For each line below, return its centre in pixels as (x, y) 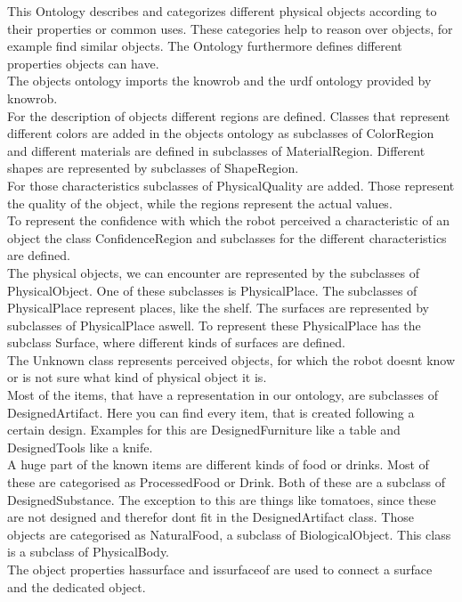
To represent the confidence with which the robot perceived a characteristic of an (228, 220)
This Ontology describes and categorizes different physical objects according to (222, 11)
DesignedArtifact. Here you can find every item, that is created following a (211, 412)
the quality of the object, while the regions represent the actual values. (200, 203)
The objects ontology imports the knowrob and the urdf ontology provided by (219, 81)
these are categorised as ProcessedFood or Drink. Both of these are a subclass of (227, 482)
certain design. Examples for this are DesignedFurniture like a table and (204, 430)
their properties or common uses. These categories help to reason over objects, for (230, 28)
